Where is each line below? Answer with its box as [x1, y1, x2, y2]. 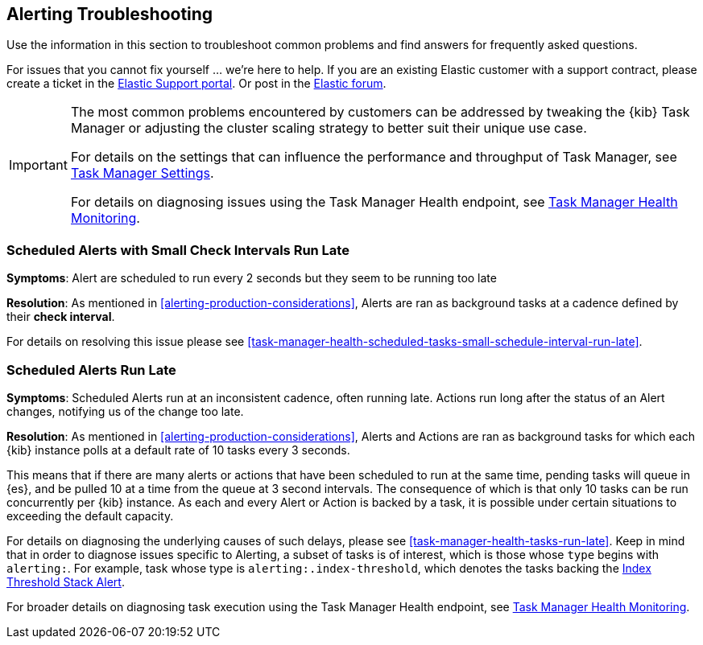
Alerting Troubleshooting [6, 4, 213, 24]
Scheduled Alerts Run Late [6, 361, 176, 378]
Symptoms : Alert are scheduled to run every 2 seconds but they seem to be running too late [6, 271, 497, 286]
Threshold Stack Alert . [6, 574, 125, 589]
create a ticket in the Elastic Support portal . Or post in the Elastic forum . [6, 76, 387, 91]
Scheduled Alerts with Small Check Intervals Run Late [6, 241, 349, 258]
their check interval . [6, 310, 115, 324]
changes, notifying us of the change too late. [6, 404, 244, 418]
